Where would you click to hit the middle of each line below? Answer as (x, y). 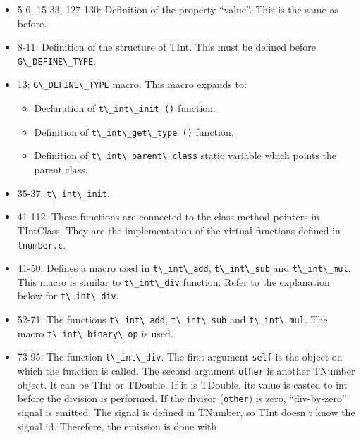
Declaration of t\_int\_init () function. (125, 108)
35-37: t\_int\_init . (63, 193)
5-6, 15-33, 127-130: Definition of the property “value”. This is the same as (178, 9)
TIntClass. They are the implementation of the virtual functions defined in (179, 230)
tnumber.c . (42, 244)
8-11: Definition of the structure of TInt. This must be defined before (167, 47)
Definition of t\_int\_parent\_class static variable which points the (185, 155)
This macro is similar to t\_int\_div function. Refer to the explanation (173, 281)
